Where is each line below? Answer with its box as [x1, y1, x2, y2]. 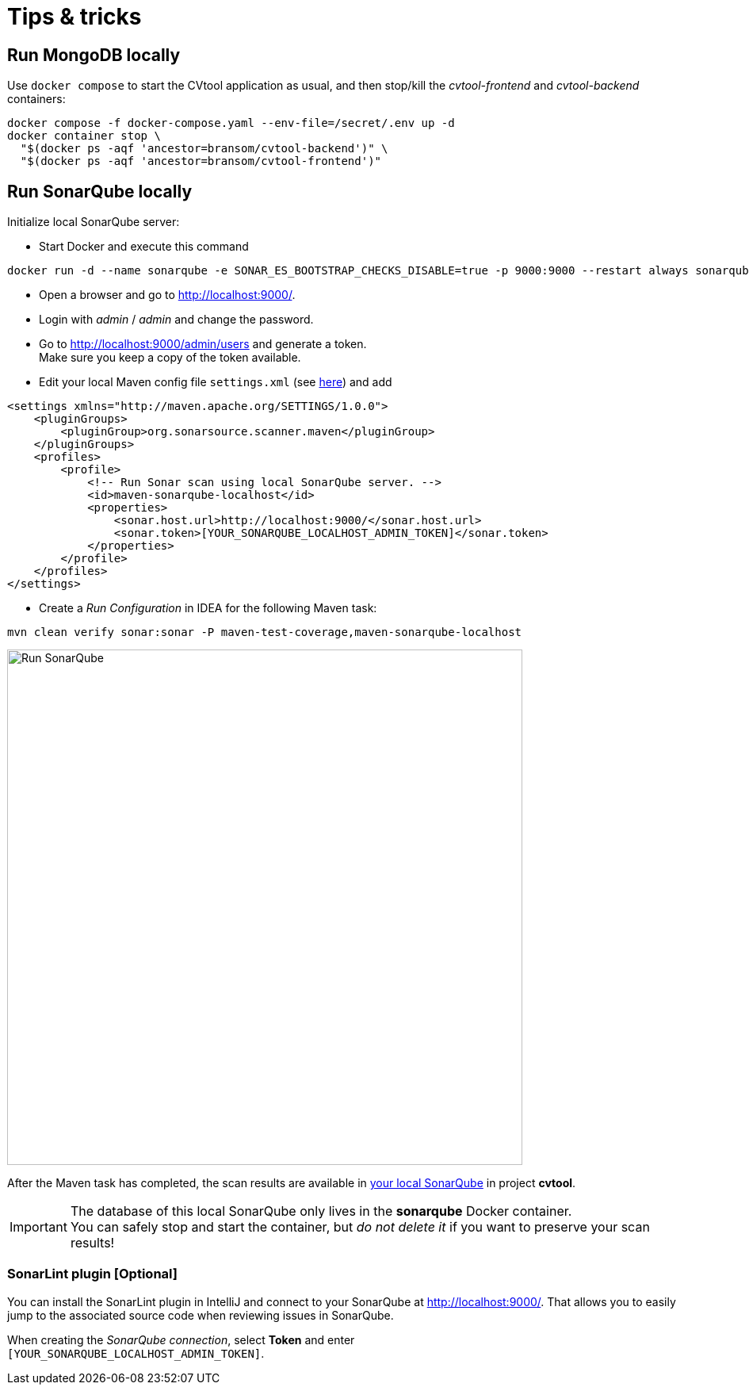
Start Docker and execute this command [39, 239, 249, 254]
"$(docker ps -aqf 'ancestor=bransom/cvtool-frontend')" [20, 155, 382, 168]
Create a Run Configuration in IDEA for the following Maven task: [39, 601, 377, 615]
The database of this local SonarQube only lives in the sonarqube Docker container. [70, 1203, 572, 1220]
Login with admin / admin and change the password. [39, 312, 314, 327]
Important [10, 1219, 67, 1236]
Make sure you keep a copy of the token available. [39, 351, 301, 365]
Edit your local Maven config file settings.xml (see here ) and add [39, 375, 392, 389]
